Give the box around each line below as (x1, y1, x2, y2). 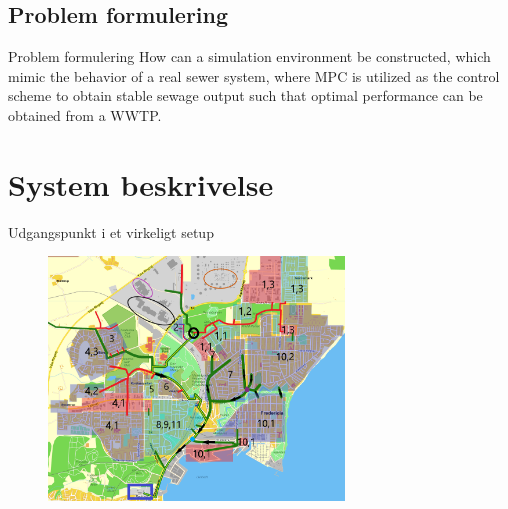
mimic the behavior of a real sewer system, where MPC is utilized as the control (8, 65, 500, 86)
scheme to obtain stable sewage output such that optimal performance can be (8, 85, 483, 106)
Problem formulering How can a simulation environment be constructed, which (8, 46, 491, 67)
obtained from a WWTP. (8, 104, 162, 125)
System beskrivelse (8, 163, 274, 204)
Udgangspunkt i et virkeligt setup (8, 221, 214, 242)
